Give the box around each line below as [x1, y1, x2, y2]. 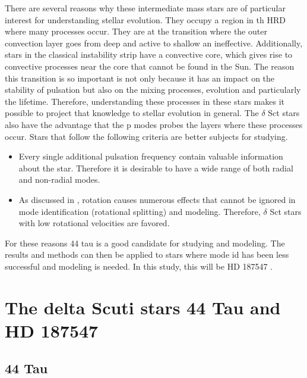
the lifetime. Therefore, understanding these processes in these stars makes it [5, 95, 285, 107]
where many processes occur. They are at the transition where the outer [5, 25, 267, 38]
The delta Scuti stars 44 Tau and [5, 295, 281, 319]
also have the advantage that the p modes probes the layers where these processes [5, 118, 303, 130]
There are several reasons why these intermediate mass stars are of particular [5, 2, 286, 14]
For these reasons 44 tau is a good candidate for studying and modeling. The [5, 236, 285, 249]
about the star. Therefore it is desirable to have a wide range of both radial [18, 161, 293, 174]
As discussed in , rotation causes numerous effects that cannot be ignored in [18, 193, 296, 205]
